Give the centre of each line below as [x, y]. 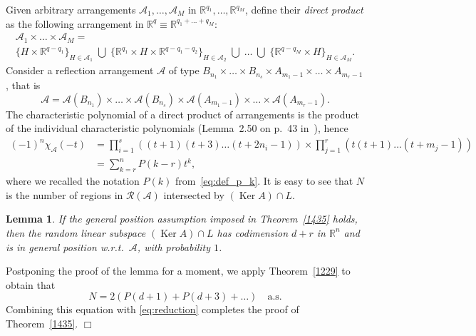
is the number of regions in [64, 194]
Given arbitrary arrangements [71, 9]
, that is [23, 85]
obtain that [31, 284]
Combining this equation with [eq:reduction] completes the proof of [152, 309]
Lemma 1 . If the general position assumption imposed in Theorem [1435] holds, [182, 219]
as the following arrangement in [75, 23]
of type [184, 70]
